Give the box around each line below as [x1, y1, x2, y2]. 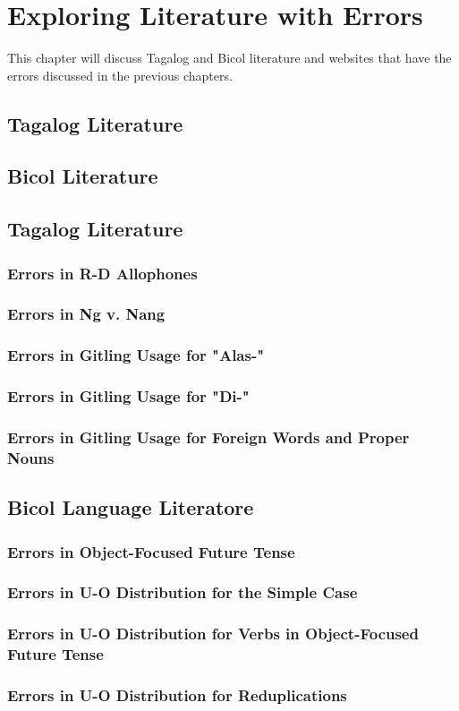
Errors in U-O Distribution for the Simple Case [7, 581, 358, 604]
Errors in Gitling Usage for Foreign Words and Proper [7, 425, 410, 448]
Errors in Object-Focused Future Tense [7, 540, 295, 562]
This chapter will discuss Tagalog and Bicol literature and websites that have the [7, 48, 452, 67]
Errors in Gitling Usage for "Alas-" [7, 344, 265, 366]
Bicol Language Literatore [7, 493, 254, 521]
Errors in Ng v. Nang [7, 303, 166, 325]
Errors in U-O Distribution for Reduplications [7, 683, 347, 706]
